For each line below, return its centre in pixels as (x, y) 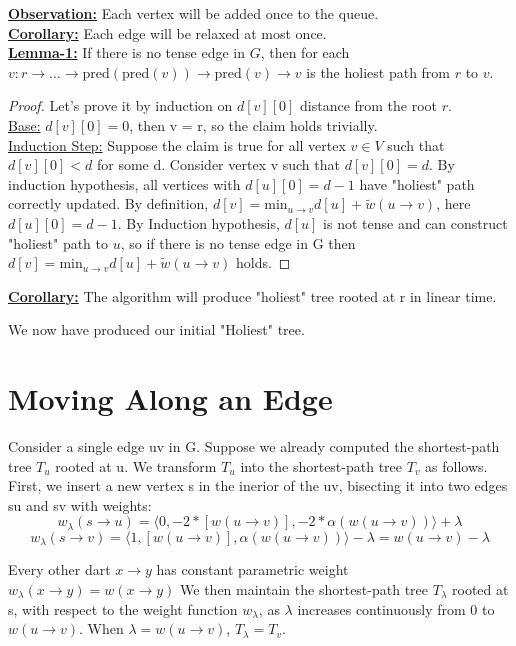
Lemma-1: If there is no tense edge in (126, 52)
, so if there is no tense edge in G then (238, 242)
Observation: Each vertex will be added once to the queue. (193, 13)
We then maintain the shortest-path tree (304, 588)
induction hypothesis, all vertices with (124, 183)
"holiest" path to (58, 242)
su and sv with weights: (80, 504)
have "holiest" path (417, 183)
